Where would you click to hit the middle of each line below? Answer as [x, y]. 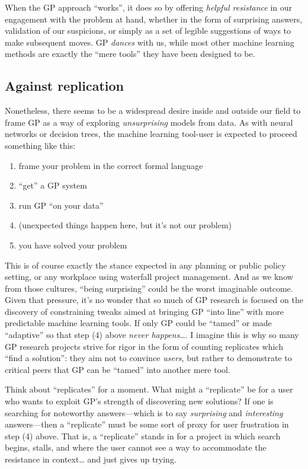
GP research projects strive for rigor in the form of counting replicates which [144, 346]
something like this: [40, 145]
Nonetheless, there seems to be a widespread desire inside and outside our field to [153, 111]
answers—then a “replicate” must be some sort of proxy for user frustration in [147, 424]
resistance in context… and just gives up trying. [91, 459]
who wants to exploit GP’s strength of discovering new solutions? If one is [139, 401]
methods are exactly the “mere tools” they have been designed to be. [130, 54]
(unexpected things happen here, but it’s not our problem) [125, 225]
